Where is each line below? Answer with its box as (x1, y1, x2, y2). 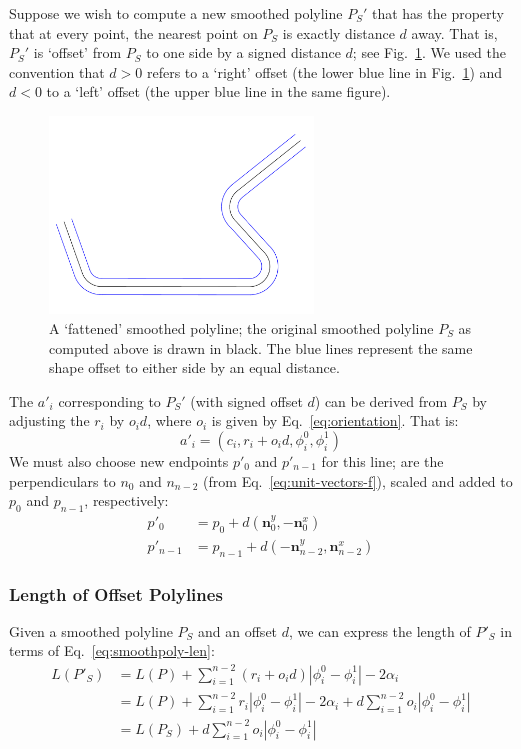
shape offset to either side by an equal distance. (49, 357, 340, 378)
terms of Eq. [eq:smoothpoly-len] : (9, 640, 215, 661)
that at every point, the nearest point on (9, 22, 258, 43)
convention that (9, 61, 105, 82)
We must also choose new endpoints (9, 450, 229, 471)
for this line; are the (321, 450, 444, 471)
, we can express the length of (289, 620, 471, 641)
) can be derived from (314, 390, 448, 411)
